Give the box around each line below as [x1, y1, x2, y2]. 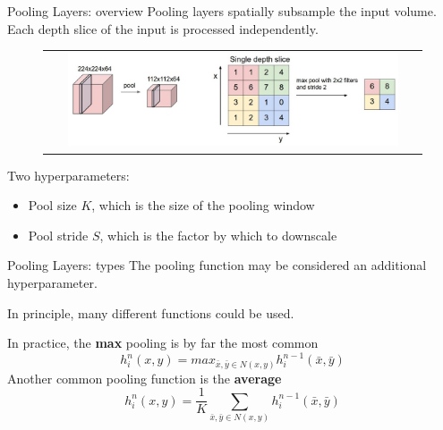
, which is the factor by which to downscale [99, 225, 337, 244]
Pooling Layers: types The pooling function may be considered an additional [7, 256, 427, 274]
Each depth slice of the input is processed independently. [7, 19, 319, 38]
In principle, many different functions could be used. [7, 303, 294, 322]
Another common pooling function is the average [7, 368, 282, 387]
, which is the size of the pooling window [91, 196, 315, 215]
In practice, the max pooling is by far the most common [7, 333, 319, 352]
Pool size [28, 196, 77, 215]
